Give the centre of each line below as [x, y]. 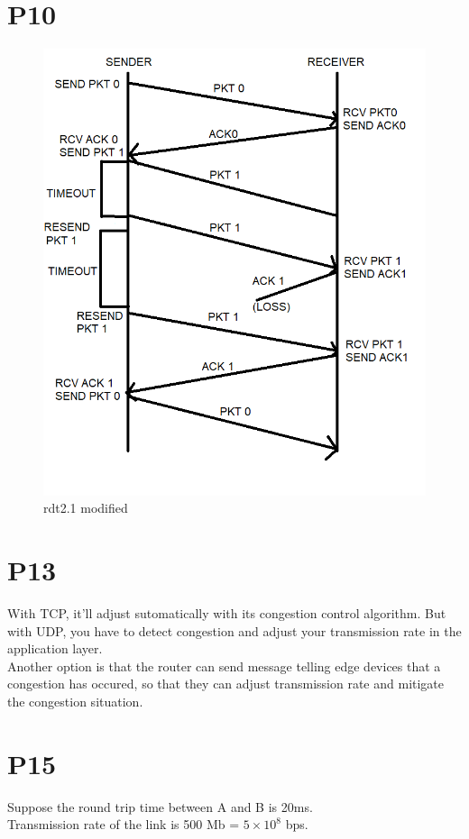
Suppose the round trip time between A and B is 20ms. [160, 806]
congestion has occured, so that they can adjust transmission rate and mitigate [226, 684]
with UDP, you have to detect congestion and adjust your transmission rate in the [234, 630]
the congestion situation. [75, 701]
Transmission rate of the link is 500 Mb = [124, 824]
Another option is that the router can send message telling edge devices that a [224, 666]
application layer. [55, 648]
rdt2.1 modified [86, 508]
